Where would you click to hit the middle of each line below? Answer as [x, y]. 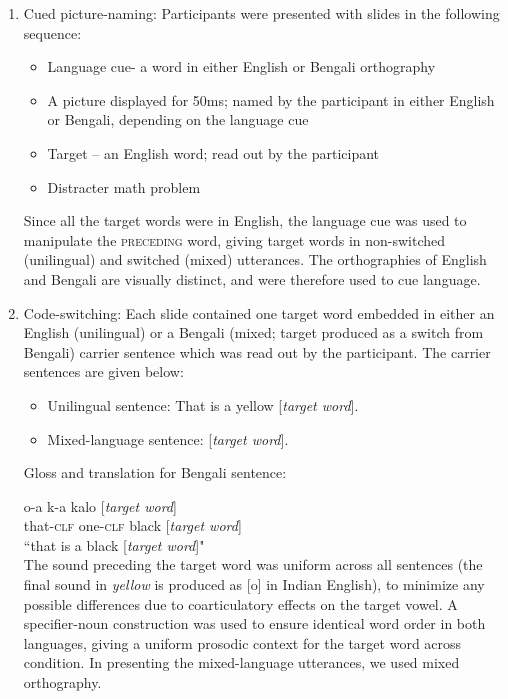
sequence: [52, 32]
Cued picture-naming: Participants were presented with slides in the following [261, 13]
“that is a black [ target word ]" [114, 544]
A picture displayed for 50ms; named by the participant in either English [271, 99]
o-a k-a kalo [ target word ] [100, 505]
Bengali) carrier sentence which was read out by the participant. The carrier [257, 351]
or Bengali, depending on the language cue [178, 119]
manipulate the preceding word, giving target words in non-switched [234, 239]
